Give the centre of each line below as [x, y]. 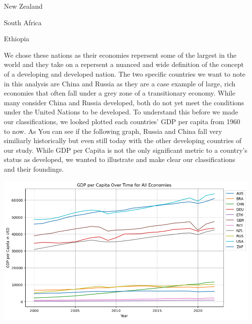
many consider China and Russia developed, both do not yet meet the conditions [124, 102]
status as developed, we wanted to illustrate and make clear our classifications [120, 159]
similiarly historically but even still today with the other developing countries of [123, 140]
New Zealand [23, 6]
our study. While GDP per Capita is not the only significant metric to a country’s [126, 150]
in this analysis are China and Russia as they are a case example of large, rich [120, 83]
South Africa [23, 22]
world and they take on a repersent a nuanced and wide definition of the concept [124, 64]
